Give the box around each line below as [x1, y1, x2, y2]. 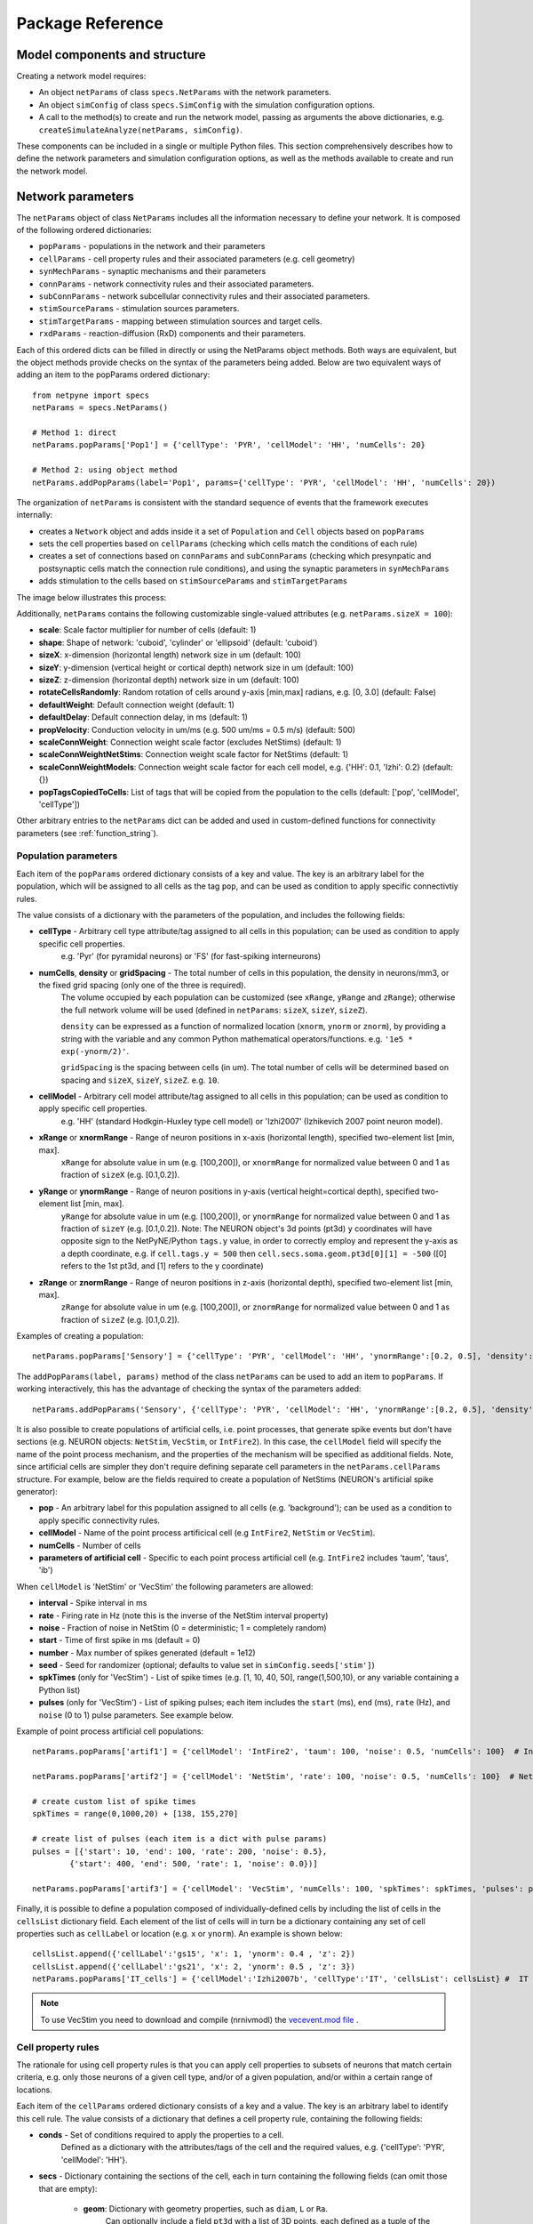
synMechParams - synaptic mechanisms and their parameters [38, 266, 266, 277]
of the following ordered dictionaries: [16, 225, 152, 236]
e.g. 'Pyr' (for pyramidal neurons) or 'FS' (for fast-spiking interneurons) [60, 951, 322, 962]
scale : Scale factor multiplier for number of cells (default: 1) [38, 624, 257, 635]
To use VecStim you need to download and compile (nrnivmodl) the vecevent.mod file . [40, 2014, 359, 2025]
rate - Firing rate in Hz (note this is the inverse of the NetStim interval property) [38, 1610, 329, 1621]
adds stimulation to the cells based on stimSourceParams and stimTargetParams [38, 576, 348, 586]
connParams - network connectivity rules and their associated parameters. [38, 278, 314, 289]
